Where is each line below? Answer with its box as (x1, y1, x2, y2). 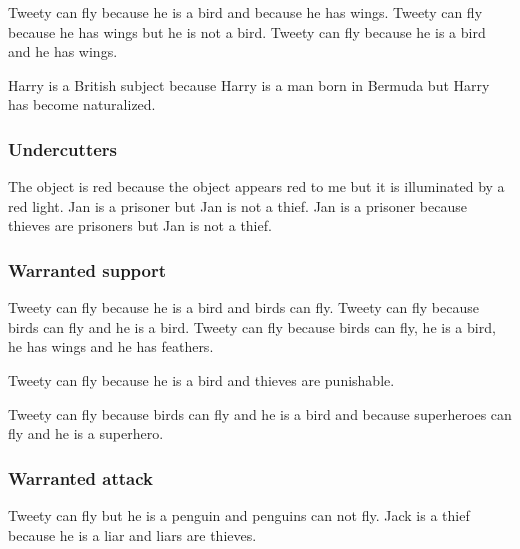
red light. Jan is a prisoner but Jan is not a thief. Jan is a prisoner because (8, 195, 467, 216)
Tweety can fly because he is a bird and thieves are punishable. (8, 369, 395, 390)
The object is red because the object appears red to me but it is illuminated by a (8, 176, 505, 197)
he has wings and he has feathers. (8, 336, 214, 357)
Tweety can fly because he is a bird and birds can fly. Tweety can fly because (8, 297, 479, 318)
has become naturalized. (8, 94, 156, 115)
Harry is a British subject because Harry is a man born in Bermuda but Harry (8, 74, 490, 95)
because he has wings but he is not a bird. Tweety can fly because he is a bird (8, 21, 486, 42)
